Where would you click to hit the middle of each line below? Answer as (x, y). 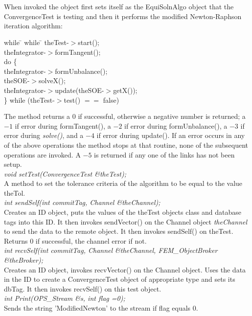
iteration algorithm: (33, 26)
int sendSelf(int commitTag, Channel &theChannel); (82, 202)
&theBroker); (23, 260)
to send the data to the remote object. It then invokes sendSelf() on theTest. (119, 231)
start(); (89, 42)
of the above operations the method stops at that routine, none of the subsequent (126, 145)
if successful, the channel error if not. (91, 240)
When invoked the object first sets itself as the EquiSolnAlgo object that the (119, 7)
